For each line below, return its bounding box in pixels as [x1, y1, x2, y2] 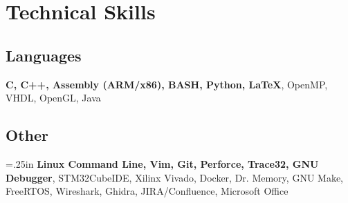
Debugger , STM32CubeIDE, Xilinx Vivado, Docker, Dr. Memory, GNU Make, [6, 170, 343, 184]
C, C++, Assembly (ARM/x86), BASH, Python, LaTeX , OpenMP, [6, 77, 328, 91]
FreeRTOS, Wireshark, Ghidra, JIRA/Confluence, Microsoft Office [6, 184, 289, 198]
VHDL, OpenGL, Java [6, 90, 101, 105]
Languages [6, 44, 82, 66]
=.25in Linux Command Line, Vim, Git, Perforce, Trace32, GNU [6, 156, 319, 171]
